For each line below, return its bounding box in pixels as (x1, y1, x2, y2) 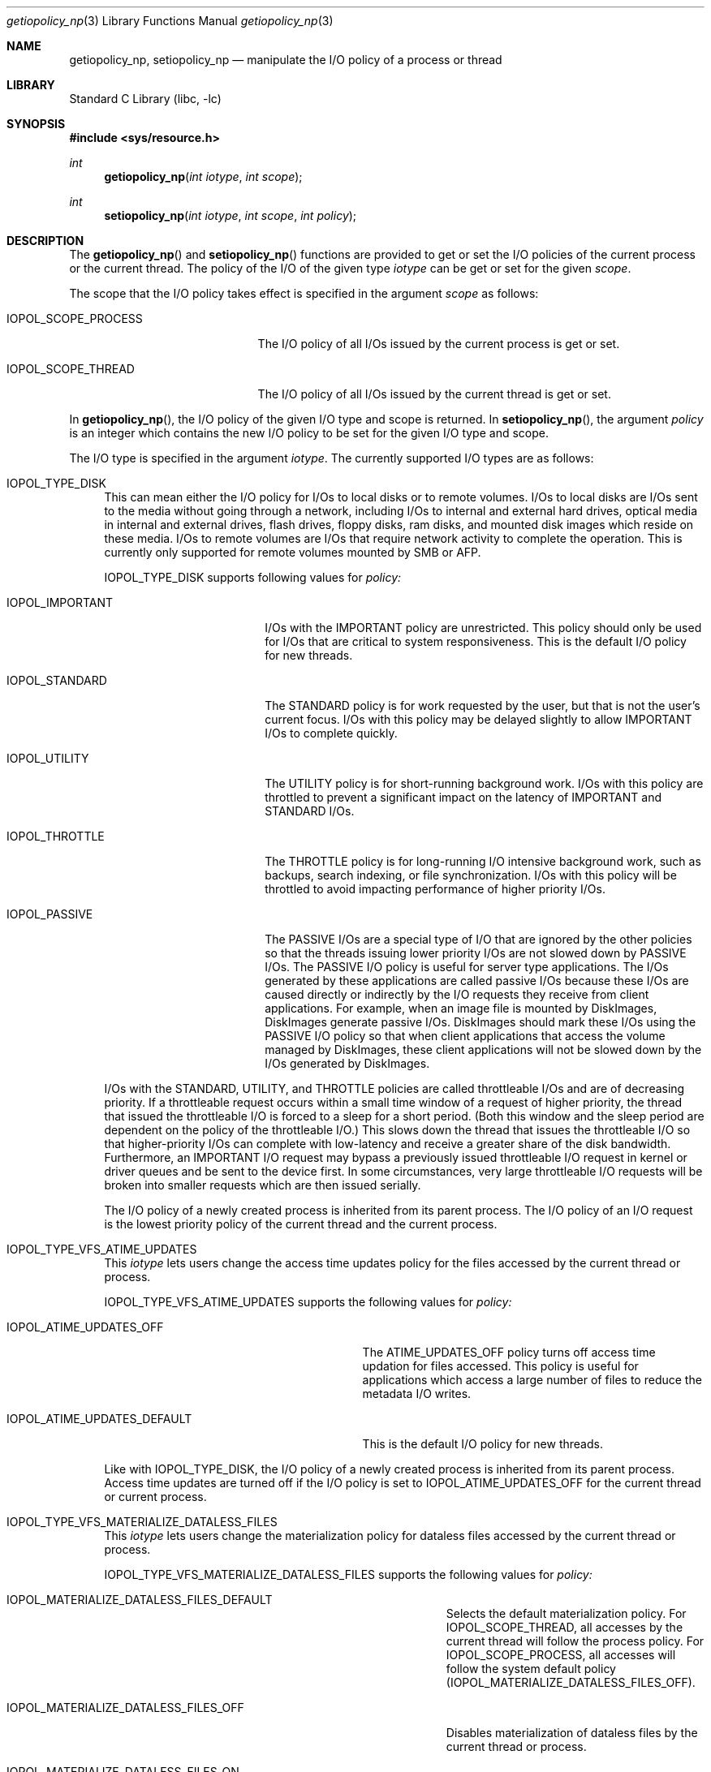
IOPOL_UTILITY (6, 751, 89, 765)
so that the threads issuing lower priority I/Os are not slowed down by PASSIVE (265, 946, 687, 960)
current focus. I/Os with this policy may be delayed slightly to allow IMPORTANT (265, 712, 692, 726)
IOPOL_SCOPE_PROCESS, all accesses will (446, 1648, 676, 1662)
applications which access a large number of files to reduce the (362, 1373, 702, 1387)
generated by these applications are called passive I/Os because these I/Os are (265, 974, 689, 987)
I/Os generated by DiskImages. (265, 1056, 430, 1070)
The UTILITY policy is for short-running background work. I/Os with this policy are (265, 776, 704, 790)
